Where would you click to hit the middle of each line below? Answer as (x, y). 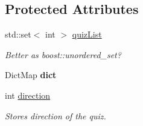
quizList (87, 34)
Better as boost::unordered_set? (63, 54)
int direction (28, 95)
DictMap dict (31, 75)
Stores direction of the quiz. (56, 115)
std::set (18, 34)
